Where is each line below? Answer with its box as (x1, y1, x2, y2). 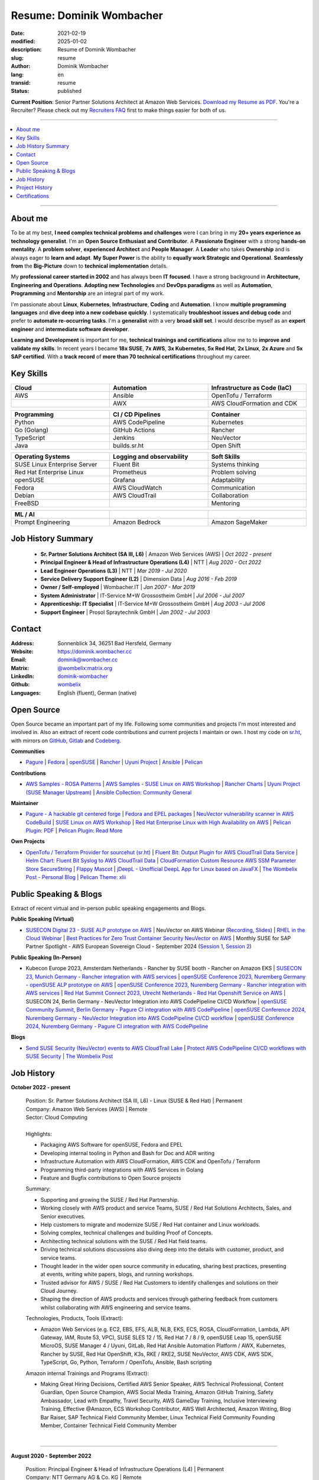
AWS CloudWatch (113, 483, 162, 491)
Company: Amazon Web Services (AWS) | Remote (25, 1105, 148, 1112)
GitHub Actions (113, 426, 155, 434)
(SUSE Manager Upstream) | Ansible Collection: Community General (25, 789, 192, 796)
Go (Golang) (14, 426, 49, 434)
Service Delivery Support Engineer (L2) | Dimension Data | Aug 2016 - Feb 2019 (40, 575, 237, 583)
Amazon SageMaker (211, 518, 268, 526)
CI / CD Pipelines (113, 410, 161, 419)
